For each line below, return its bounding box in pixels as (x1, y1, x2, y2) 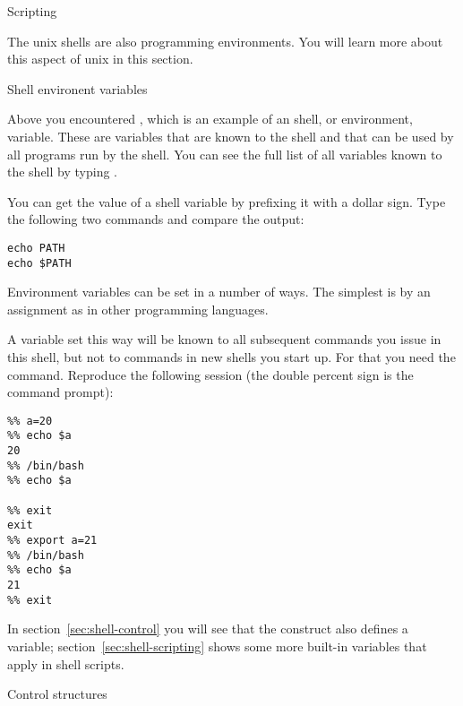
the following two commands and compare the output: (7, 210, 304, 228)
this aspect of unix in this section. (7, 49, 193, 68)
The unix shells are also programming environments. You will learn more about (7, 31, 443, 50)
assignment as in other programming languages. (7, 299, 269, 318)
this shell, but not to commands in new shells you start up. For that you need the (7, 348, 456, 366)
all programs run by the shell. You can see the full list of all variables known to (7, 144, 442, 163)
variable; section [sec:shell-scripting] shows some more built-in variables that (7, 636, 427, 655)
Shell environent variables (7, 79, 148, 98)
